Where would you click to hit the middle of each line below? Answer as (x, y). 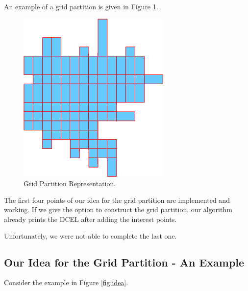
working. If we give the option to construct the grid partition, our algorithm (118, 209)
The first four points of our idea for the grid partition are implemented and (117, 200)
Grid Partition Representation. (70, 183)
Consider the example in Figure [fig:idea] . (66, 282)
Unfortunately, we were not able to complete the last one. (90, 235)
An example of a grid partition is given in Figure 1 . (81, 6)
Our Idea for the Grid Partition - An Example (124, 262)
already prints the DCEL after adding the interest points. (90, 219)
